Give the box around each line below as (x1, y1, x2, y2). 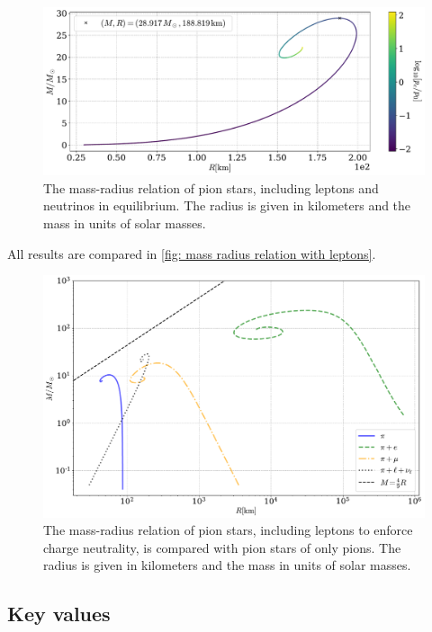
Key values (7, 600, 111, 628)
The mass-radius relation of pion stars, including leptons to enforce (43, 521, 413, 539)
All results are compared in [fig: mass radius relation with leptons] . (7, 244, 376, 263)
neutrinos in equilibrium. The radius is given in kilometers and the (43, 196, 411, 215)
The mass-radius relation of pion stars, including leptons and (43, 178, 379, 197)
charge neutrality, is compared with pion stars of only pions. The (43, 538, 401, 556)
